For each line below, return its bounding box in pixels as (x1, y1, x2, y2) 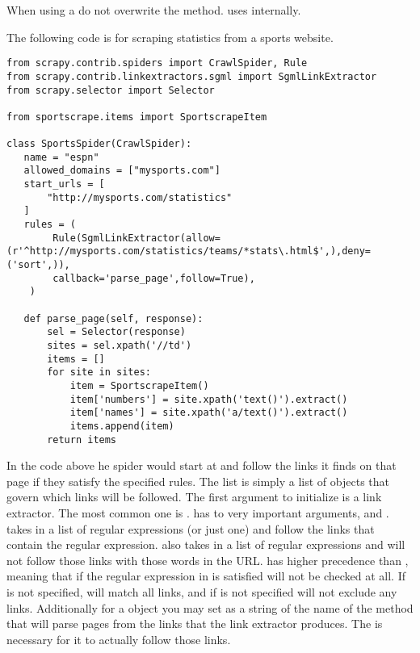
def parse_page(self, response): (23, 312, 204, 324)
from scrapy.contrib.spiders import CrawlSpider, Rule (6, 57, 308, 69)
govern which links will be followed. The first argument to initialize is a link (6, 488, 382, 505)
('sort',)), (6, 259, 70, 271)
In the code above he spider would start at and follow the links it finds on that (6, 457, 397, 474)
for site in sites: (47, 366, 151, 379)
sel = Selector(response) (47, 326, 186, 338)
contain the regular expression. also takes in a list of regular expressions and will (6, 536, 405, 553)
